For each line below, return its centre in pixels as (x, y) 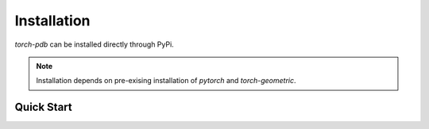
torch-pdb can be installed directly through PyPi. (94, 44)
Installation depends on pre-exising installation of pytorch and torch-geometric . (166, 81)
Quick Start (43, 107)
